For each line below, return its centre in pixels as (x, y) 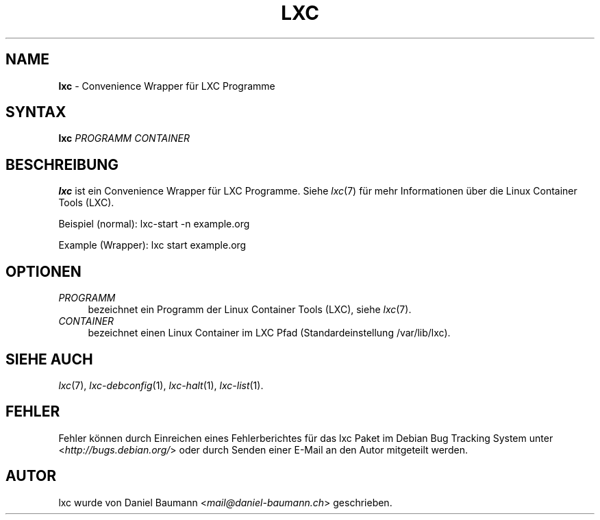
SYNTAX (36, 112)
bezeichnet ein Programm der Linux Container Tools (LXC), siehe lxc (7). (250, 310)
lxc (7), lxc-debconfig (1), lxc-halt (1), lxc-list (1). (161, 385)
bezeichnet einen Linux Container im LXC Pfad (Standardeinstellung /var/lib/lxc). (269, 333)
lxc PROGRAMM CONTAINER (124, 138)
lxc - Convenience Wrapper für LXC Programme (167, 86)
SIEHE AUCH (49, 359)
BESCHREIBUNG (62, 164)
